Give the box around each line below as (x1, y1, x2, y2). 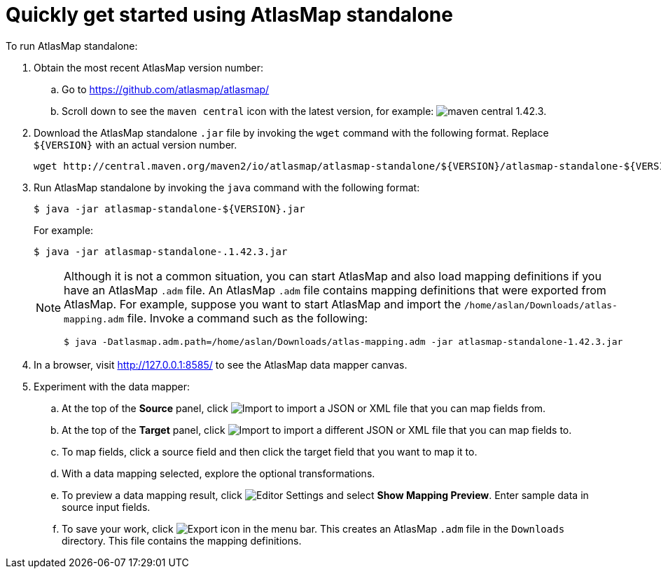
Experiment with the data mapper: (34, 380, 190, 392)
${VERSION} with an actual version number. (34, 138, 237, 151)
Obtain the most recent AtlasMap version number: (34, 61, 263, 74)
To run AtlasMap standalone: (6, 39, 138, 52)
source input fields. (62, 500, 151, 513)
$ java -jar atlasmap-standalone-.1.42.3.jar (34, 245, 288, 257)
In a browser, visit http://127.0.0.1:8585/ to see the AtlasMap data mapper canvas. (34, 358, 408, 371)
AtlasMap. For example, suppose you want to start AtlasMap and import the (64, 296, 461, 311)
